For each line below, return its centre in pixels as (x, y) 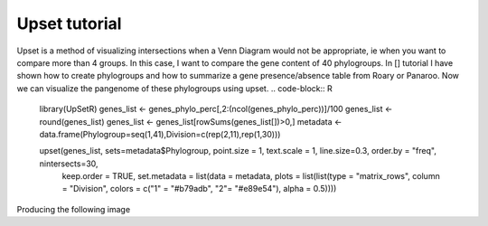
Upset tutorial (69, 24)
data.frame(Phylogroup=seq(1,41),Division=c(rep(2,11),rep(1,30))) (160, 134)
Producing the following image (74, 209)
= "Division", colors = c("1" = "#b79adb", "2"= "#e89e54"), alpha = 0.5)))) (199, 189)
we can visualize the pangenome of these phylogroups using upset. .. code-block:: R (175, 88)
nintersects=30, (69, 164)
